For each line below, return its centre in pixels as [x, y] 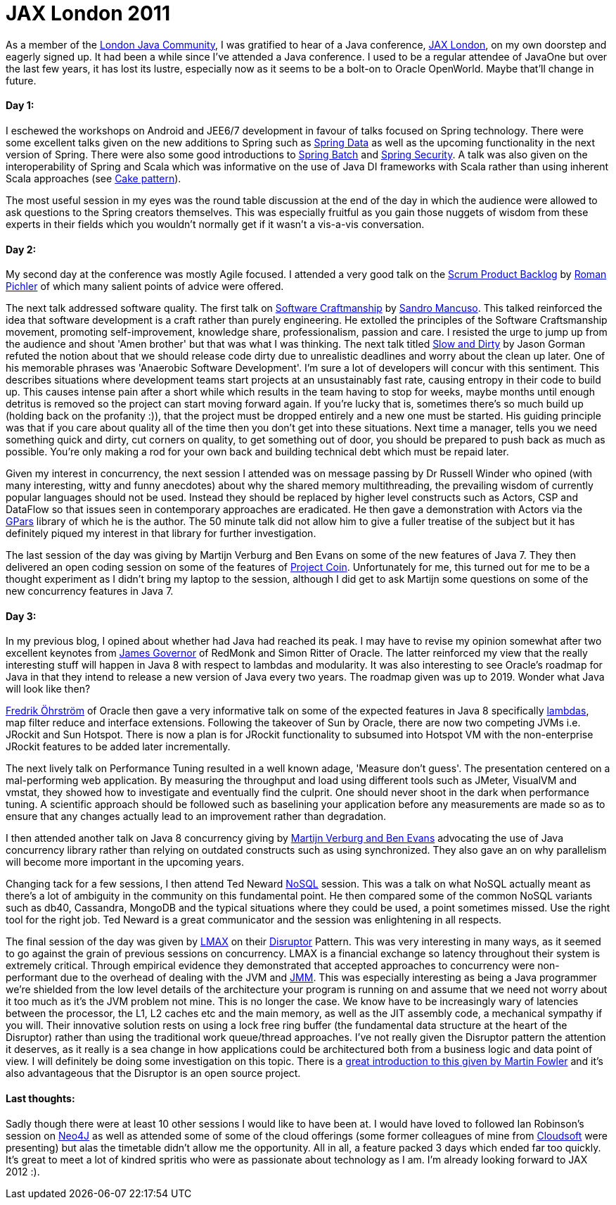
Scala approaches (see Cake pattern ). [94, 178]
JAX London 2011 [88, 13]
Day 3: [21, 616]
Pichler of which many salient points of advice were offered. [145, 286]
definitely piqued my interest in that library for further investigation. [161, 534]
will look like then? [48, 689]
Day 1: [20, 106]
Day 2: [21, 249]
